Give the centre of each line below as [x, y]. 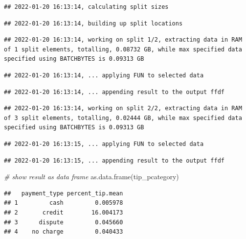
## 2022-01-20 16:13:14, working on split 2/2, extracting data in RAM [123, 108]
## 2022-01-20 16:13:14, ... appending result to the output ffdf [114, 92]
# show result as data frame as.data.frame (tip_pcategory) [91, 177]
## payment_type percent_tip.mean [64, 193]
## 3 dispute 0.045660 [64, 222]
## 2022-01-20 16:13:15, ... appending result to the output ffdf [114, 160]
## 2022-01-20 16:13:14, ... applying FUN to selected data [104, 75]
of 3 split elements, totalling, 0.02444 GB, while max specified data [123, 118]
